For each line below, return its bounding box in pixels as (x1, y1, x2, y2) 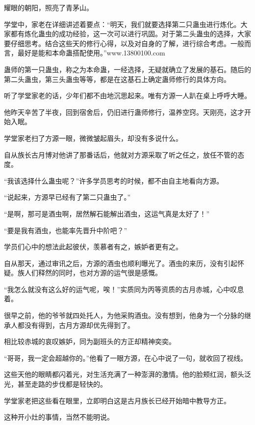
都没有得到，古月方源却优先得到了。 (17, 319, 134, 330)
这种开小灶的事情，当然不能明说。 (4, 412, 114, 422)
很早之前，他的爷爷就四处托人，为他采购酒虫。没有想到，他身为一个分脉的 (4, 310, 244, 320)
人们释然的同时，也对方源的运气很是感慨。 (24, 267, 162, 278)
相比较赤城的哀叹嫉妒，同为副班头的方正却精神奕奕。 (4, 336, 176, 346)
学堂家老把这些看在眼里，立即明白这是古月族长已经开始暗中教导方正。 (4, 395, 230, 405)
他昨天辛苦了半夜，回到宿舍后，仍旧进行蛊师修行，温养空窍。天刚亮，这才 (4, 106, 244, 117)
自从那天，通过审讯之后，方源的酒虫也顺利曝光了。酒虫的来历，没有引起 (4, 258, 237, 268)
